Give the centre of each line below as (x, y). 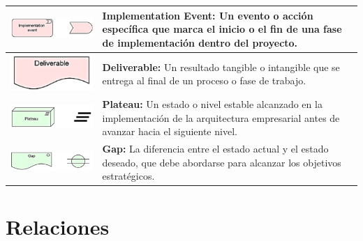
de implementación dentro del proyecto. (200, 42)
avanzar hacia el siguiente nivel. (170, 131)
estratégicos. (128, 176)
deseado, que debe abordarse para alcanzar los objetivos (222, 162)
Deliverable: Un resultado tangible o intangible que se (221, 67)
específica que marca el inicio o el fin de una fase (222, 29)
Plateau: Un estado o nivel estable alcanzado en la (212, 103)
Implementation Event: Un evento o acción (208, 15)
